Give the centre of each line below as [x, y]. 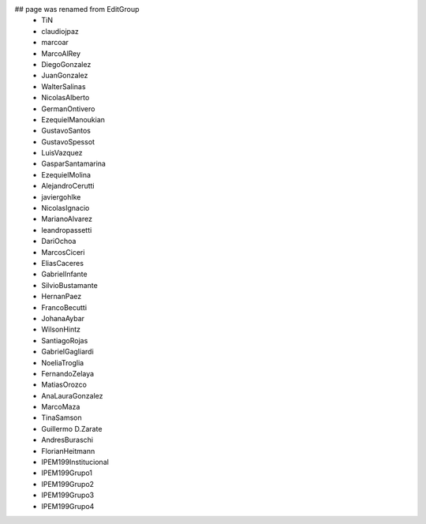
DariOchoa [59, 241]
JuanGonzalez [65, 76]
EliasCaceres [63, 263]
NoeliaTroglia [63, 362]
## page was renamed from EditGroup [77, 9]
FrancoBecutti [64, 307]
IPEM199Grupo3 [68, 495]
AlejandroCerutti [68, 186]
